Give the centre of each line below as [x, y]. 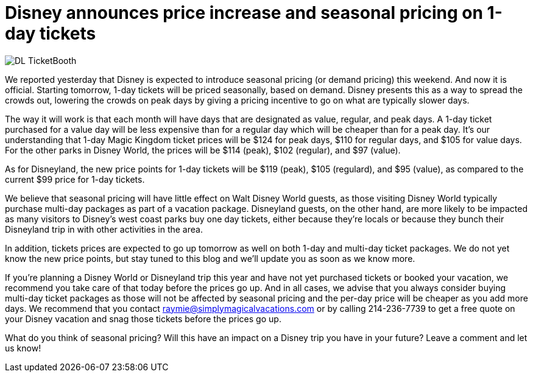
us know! [23, 348]
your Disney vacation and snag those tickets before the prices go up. [143, 319]
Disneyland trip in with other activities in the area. [104, 229]
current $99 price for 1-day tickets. [75, 179]
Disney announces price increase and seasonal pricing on [244, 13]
